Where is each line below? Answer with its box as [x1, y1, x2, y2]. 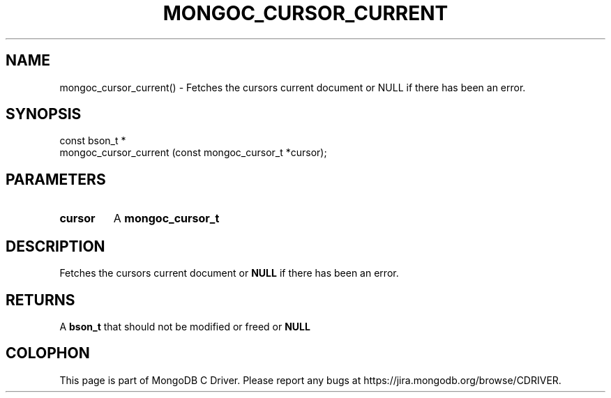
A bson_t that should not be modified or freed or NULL [59, 320, 310, 332]
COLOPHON [6, 344, 90, 362]
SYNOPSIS [6, 105, 82, 123]
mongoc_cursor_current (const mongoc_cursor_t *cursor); [59, 146, 327, 159]
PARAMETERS [6, 170, 106, 188]
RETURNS [6, 291, 75, 309]
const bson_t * [59, 135, 126, 147]
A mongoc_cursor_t [113, 211, 220, 226]
